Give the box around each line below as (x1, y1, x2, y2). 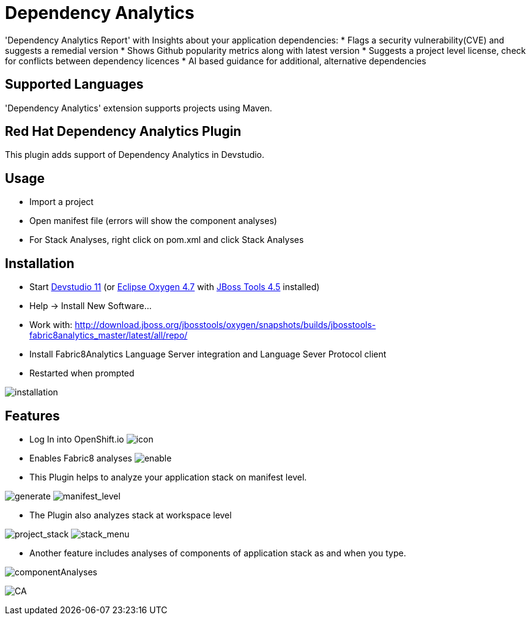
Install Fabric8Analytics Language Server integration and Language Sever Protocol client (29, 349, 387, 360)
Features (5, 408, 60, 424)
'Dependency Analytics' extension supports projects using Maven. (5, 102, 272, 113)
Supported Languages (5, 77, 144, 92)
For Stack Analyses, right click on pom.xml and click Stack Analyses (29, 234, 304, 245)
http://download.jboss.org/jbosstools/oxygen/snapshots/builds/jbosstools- (75, 319, 376, 331)
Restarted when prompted (29, 368, 135, 379)
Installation (5, 255, 75, 271)
